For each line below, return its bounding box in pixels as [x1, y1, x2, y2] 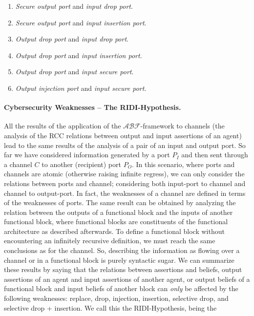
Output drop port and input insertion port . [15, 50, 142, 60]
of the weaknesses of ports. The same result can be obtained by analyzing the [4, 197, 236, 208]
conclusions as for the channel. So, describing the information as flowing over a [4, 245, 240, 255]
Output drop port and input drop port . [15, 34, 128, 44]
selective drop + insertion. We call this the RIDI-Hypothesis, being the [4, 302, 217, 313]
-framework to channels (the [140, 121, 225, 131]
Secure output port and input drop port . [15, 1, 133, 11]
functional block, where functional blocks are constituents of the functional [4, 216, 228, 227]
